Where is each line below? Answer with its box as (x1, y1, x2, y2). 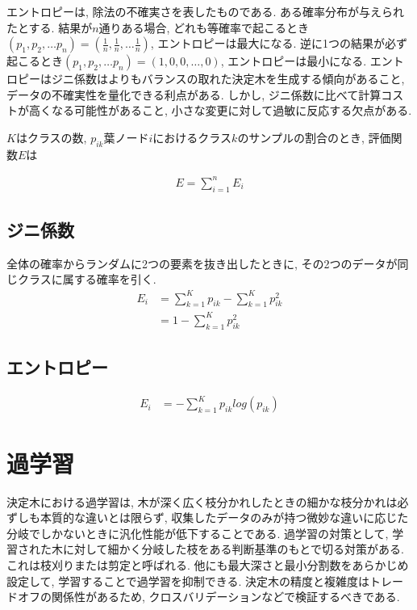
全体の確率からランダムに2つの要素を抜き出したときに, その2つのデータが (6, 255, 398, 271)
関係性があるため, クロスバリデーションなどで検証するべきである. (51, 588, 400, 605)
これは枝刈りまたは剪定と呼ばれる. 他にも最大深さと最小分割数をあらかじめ (6, 556, 409, 573)
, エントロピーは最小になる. (220, 53, 367, 69)
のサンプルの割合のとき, (237, 128, 365, 145)
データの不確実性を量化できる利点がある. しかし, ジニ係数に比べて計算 (6, 86, 382, 103)
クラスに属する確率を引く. (17, 271, 156, 288)
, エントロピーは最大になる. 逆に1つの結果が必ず (150, 35, 407, 52)
